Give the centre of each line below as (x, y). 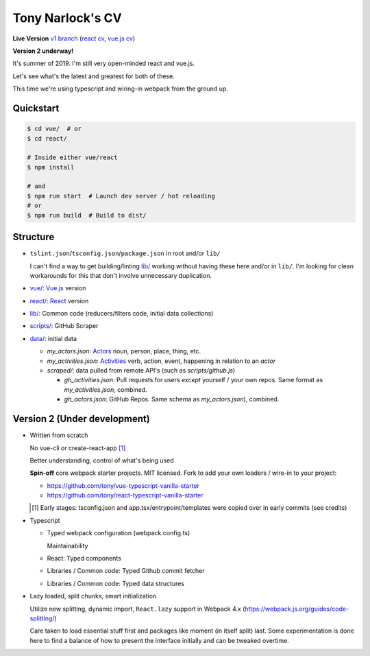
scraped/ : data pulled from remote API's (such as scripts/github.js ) (141, 371)
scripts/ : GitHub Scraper (64, 326)
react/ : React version (59, 301)
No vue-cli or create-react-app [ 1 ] (78, 448)
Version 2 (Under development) (81, 419)
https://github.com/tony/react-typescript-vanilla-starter (125, 495)
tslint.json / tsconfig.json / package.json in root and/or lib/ (125, 253)
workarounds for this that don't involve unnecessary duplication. (121, 275)
